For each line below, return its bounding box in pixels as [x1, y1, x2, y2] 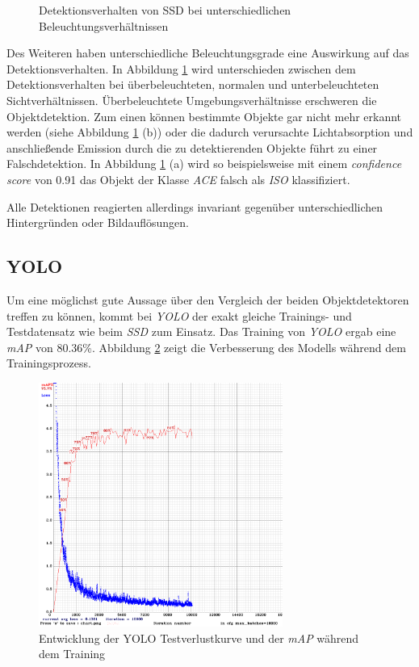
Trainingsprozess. [6, 354, 91, 371]
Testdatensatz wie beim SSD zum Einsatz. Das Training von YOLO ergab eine [6, 323, 396, 340]
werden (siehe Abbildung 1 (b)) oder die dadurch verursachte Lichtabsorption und [6, 124, 413, 141]
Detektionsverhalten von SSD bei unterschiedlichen [39, 2, 291, 18]
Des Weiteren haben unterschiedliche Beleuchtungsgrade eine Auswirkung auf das [6, 44, 409, 61]
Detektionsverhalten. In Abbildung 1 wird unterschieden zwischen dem [6, 60, 356, 77]
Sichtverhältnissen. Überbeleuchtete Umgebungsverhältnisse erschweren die [6, 91, 377, 108]
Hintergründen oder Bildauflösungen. [6, 214, 190, 231]
